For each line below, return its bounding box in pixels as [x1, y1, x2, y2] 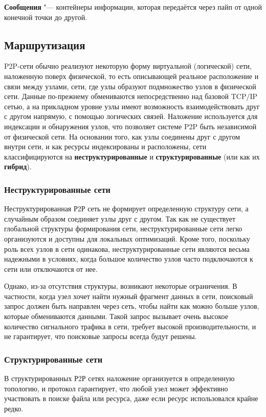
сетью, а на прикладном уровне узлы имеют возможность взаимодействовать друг [4, 101, 260, 111]
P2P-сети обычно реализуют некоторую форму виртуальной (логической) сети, [4, 61, 252, 71]
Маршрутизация [4, 36, 85, 52]
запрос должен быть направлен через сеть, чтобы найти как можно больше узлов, [4, 301, 259, 311]
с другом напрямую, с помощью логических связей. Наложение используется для [4, 111, 258, 122]
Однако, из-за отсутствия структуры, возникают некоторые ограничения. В [4, 281, 237, 291]
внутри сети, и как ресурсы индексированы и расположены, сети [4, 141, 207, 152]
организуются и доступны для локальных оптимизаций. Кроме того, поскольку [4, 233, 250, 244]
